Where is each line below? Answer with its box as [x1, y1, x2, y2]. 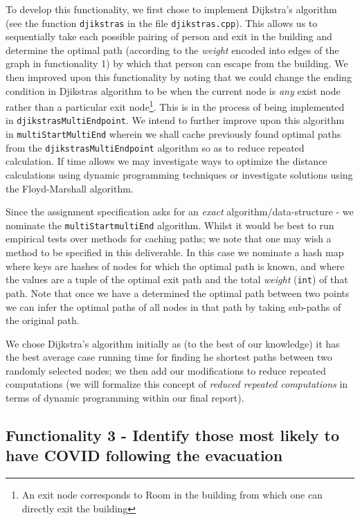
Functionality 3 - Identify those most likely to [6, 424, 339, 446]
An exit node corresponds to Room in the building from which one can [21, 487, 323, 502]
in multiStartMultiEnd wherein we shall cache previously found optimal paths [6, 127, 341, 141]
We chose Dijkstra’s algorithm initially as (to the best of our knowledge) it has [6, 336, 340, 350]
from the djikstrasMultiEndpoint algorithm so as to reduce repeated [6, 140, 305, 154]
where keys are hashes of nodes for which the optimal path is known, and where [6, 258, 345, 273]
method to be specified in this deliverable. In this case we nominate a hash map [6, 245, 344, 260]
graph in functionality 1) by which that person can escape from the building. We [6, 56, 348, 71]
